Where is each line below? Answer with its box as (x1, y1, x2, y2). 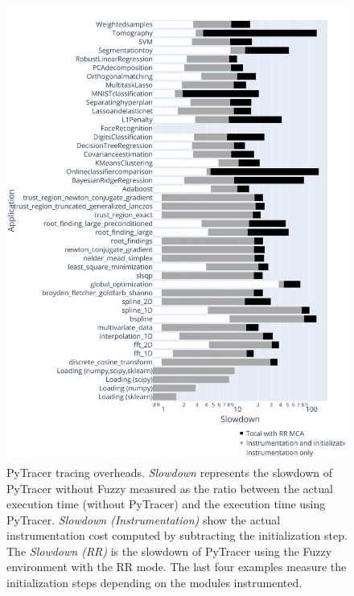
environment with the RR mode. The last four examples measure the (6, 558, 347, 575)
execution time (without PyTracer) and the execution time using (6, 495, 326, 512)
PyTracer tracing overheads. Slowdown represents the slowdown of (6, 463, 333, 480)
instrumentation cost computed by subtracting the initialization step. (6, 527, 348, 544)
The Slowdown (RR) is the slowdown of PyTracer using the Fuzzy (6, 542, 332, 559)
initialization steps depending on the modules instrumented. (6, 574, 303, 591)
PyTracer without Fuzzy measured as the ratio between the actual (6, 479, 333, 496)
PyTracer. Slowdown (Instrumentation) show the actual (6, 511, 281, 528)
